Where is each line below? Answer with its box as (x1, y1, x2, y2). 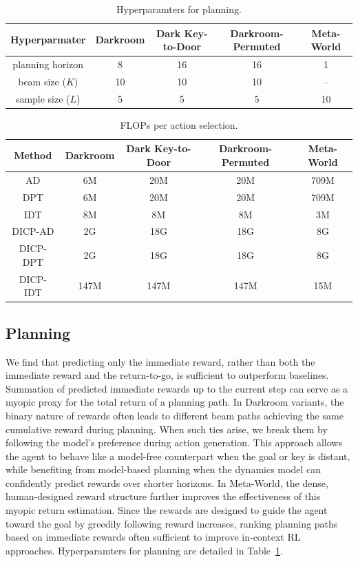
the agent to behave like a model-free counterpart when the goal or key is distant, (6, 448, 350, 463)
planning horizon (12, 57, 84, 72)
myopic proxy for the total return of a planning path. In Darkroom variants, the (6, 395, 344, 409)
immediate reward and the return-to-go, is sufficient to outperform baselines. (6, 368, 329, 382)
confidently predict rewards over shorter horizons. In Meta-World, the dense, (6, 475, 328, 490)
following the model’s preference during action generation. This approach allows (6, 435, 342, 450)
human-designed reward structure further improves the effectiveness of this (6, 489, 321, 503)
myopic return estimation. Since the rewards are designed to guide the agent (6, 503, 328, 517)
